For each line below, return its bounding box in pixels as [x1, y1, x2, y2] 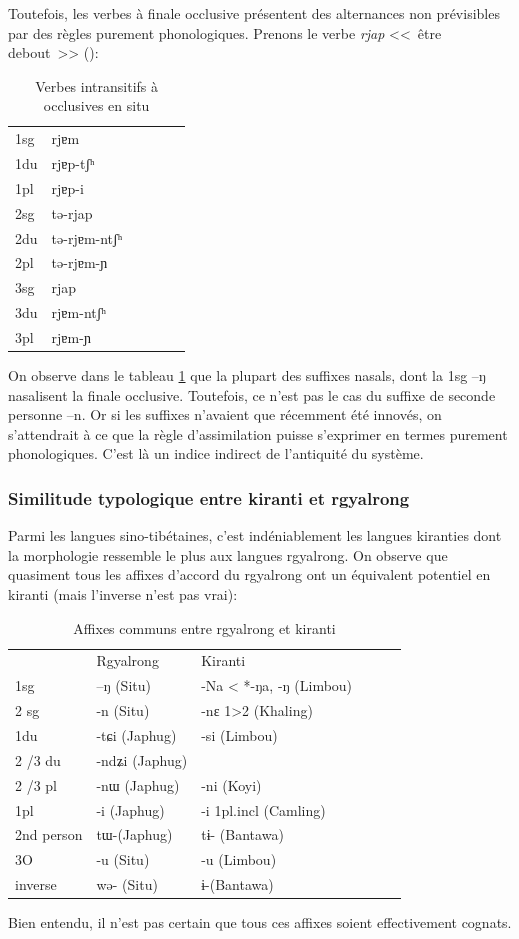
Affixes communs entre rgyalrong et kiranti [73, 617, 336, 638]
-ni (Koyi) [201, 774, 262, 795]
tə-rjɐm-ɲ [51, 252, 108, 273]
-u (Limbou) [201, 849, 277, 870]
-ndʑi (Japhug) [96, 749, 188, 770]
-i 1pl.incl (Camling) [201, 799, 326, 820]
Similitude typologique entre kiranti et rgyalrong [8, 485, 410, 510]
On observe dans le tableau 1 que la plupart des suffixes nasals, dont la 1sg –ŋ [8, 365, 486, 386]
